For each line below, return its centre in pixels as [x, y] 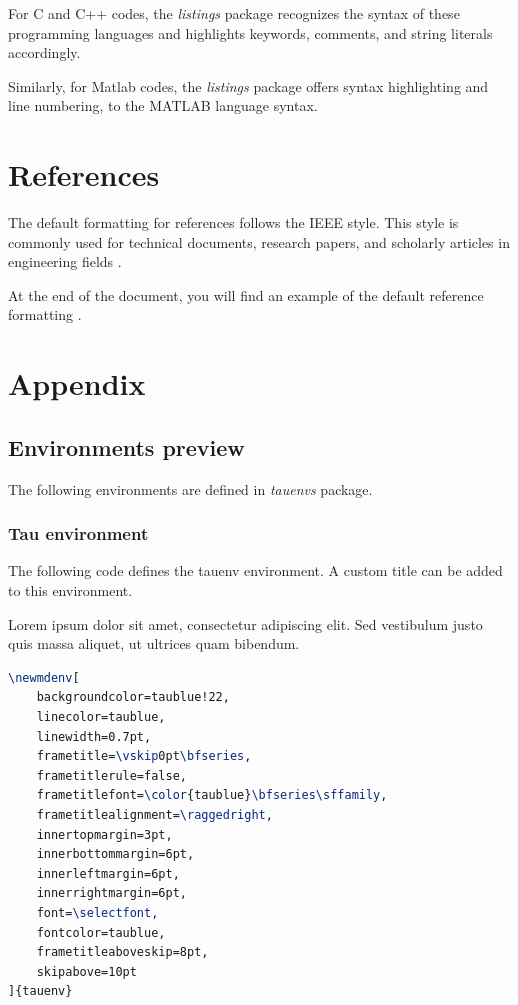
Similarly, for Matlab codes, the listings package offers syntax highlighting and [248, 85]
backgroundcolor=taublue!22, [133, 697]
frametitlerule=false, [111, 775]
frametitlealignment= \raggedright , [154, 814]
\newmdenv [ [44, 677]
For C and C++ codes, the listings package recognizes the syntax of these [234, 13]
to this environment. [70, 590]
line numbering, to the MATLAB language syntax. [163, 105]
